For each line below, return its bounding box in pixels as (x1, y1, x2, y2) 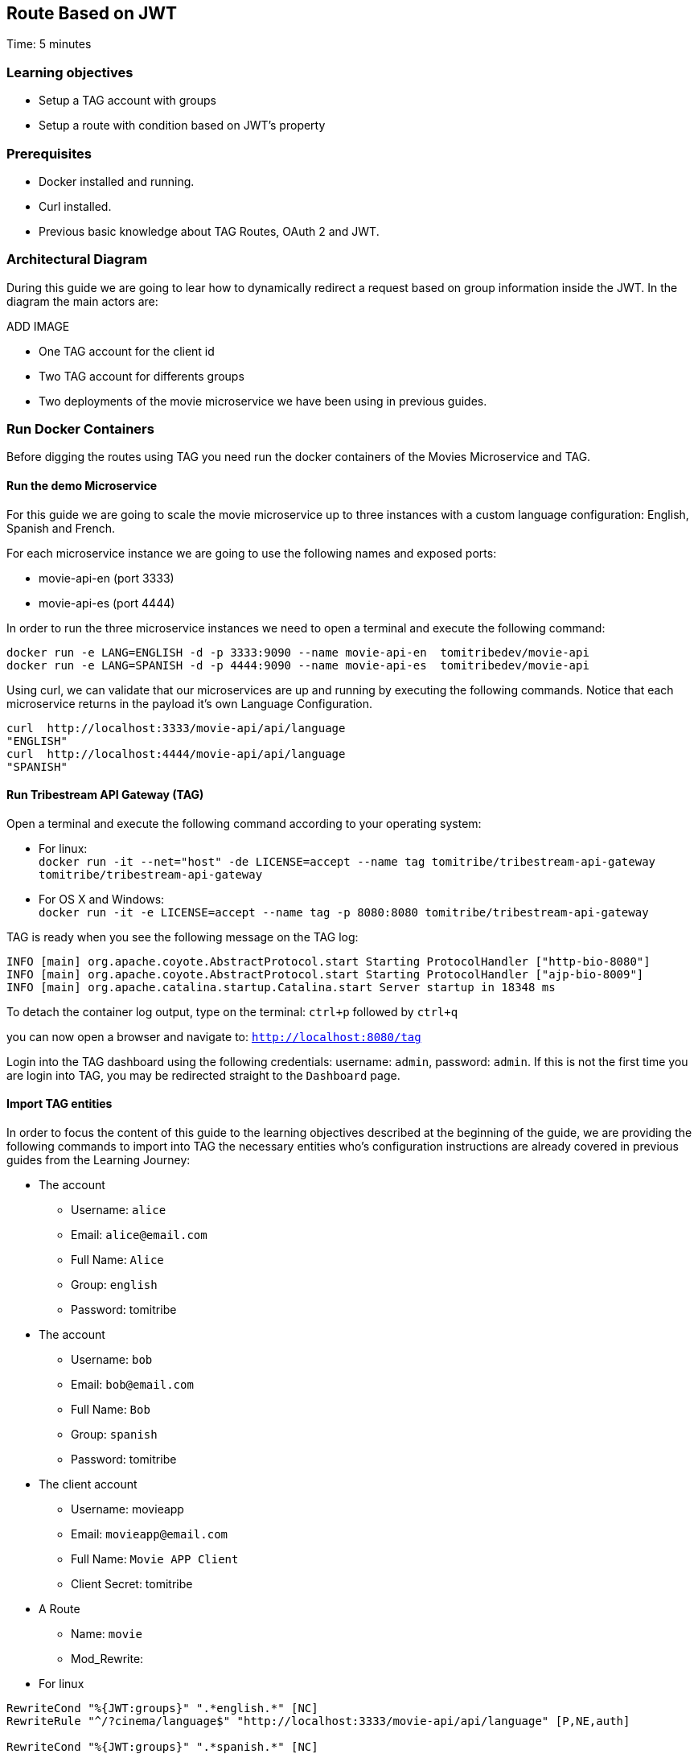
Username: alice (71, 1203, 166, 1217)
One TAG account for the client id (39, 344, 215, 358)
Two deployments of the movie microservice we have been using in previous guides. (39, 393, 487, 408)
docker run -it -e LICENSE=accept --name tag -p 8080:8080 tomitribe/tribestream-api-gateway (39, 905, 649, 919)
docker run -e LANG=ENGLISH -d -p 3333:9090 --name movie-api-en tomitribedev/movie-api (6, 645, 589, 659)
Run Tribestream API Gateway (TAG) (6, 788, 204, 802)
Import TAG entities (6, 1097, 113, 1111)
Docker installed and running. (39, 174, 195, 188)
